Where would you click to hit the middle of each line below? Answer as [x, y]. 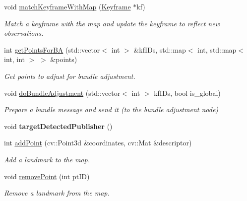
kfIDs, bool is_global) [187, 93]
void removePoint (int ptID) [47, 176]
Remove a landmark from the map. [57, 193]
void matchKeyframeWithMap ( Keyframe [67, 6]
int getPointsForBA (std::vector [52, 49]
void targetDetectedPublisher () [58, 126]
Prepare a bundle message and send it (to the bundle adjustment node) [111, 109]
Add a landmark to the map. [47, 159]
